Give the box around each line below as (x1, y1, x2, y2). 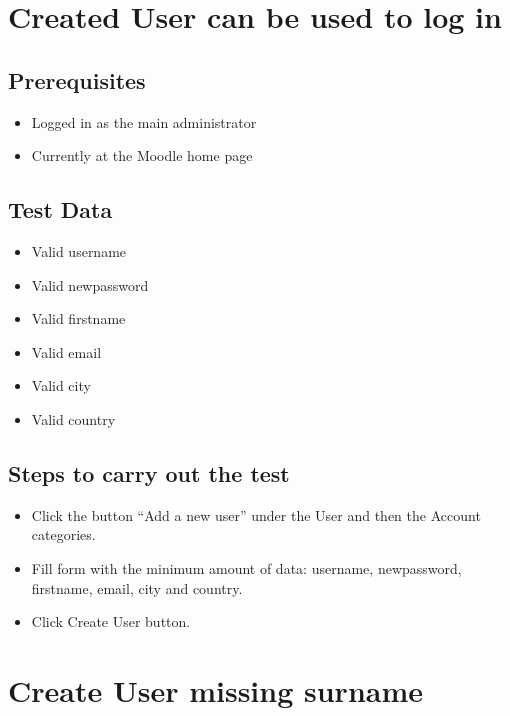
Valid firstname (31, 308, 126, 329)
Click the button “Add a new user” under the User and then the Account (31, 504, 481, 525)
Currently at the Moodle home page (31, 145, 253, 166)
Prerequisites (8, 64, 146, 95)
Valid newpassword (31, 274, 149, 295)
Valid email (31, 341, 102, 362)
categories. (31, 524, 96, 545)
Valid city (31, 375, 91, 396)
